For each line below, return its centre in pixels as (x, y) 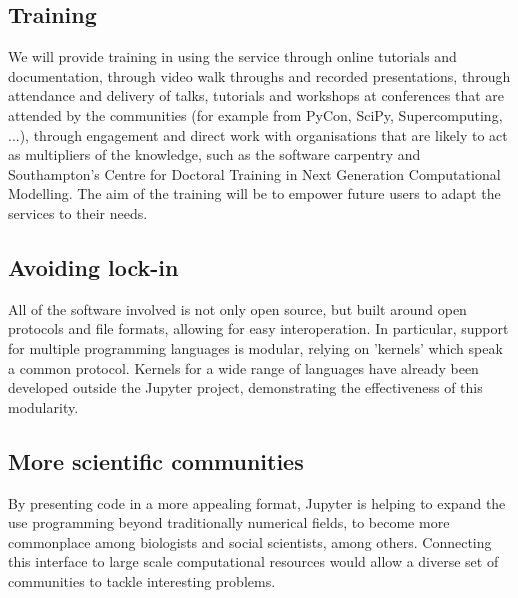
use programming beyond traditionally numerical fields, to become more (229, 522)
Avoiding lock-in (93, 266)
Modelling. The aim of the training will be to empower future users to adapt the (254, 193)
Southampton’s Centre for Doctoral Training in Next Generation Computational (254, 173)
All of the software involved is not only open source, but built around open (237, 308)
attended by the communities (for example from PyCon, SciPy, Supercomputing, (255, 114)
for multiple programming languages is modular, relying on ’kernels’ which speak (255, 347)
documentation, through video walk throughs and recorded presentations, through (259, 75)
